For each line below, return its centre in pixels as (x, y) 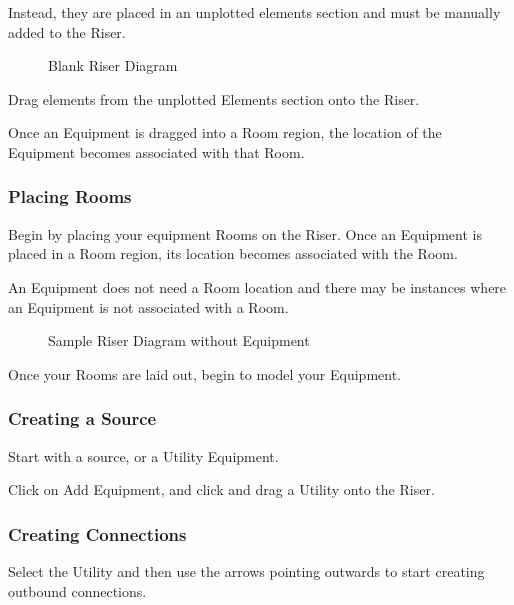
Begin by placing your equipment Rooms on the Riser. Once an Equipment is (245, 233)
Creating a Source (82, 418)
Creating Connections (97, 533)
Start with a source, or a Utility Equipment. (143, 455)
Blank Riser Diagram (113, 65)
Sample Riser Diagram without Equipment (179, 340)
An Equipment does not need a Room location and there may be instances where (257, 286)
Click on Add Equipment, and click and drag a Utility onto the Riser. (221, 489)
